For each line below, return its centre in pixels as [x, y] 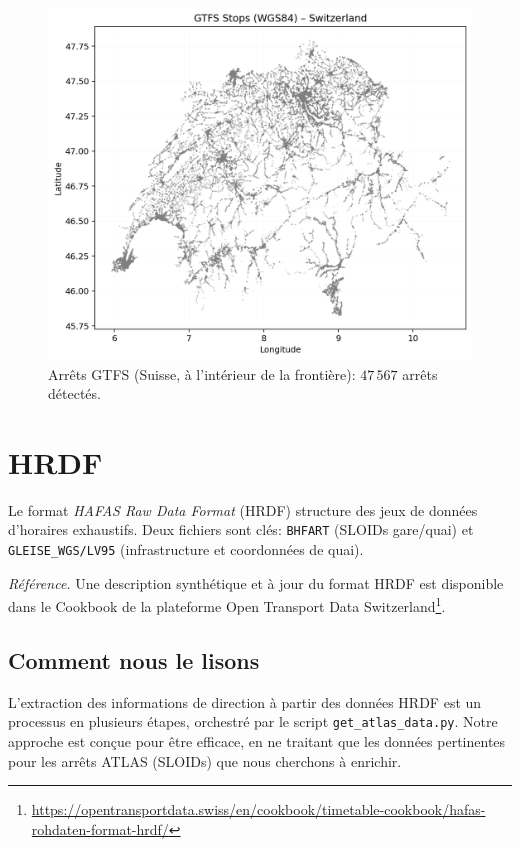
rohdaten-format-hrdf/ [100, 828]
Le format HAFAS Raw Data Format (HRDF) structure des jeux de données [243, 509]
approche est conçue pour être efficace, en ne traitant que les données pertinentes [257, 741]
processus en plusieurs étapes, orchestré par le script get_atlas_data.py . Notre [253, 721]
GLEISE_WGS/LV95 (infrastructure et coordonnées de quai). [186, 549]
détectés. [74, 393]
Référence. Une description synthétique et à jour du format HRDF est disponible [256, 582]
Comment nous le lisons [134, 660]
